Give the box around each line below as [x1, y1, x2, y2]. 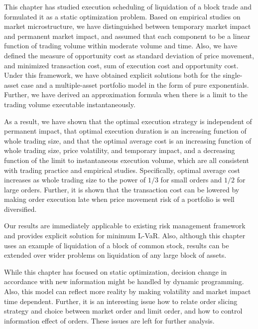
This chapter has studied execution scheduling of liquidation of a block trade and [4, 1, 252, 11]
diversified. [4, 203, 37, 214]
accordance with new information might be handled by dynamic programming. [4, 276, 244, 287]
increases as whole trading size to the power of [4, 174, 146, 185]
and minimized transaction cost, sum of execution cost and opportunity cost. [4, 60, 239, 70]
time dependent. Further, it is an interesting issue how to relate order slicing [4, 296, 238, 306]
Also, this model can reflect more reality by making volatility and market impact [4, 286, 251, 297]
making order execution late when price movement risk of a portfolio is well [4, 194, 235, 204]
